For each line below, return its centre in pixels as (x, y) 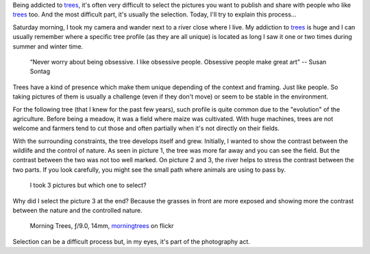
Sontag (40, 71)
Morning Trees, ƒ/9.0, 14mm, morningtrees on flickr (102, 226)
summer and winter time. (48, 46)
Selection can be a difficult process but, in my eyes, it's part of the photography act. (131, 241)
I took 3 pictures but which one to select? (88, 186)
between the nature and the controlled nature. (78, 211)
